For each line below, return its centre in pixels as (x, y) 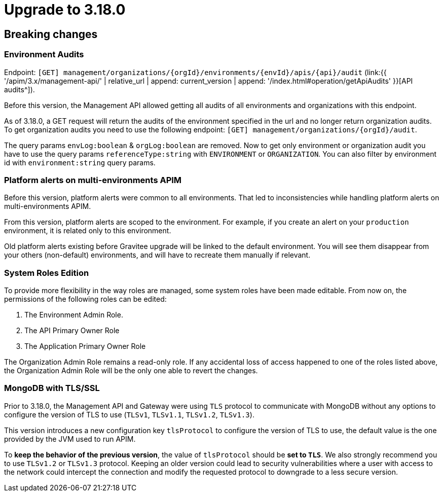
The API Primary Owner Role (72, 331)
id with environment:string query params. (80, 162)
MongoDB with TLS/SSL (52, 388)
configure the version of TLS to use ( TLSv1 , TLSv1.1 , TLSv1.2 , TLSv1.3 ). (129, 414)
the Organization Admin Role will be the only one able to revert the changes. (131, 371)
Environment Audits (44, 55)
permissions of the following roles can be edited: (85, 299)
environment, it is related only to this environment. (88, 231)
